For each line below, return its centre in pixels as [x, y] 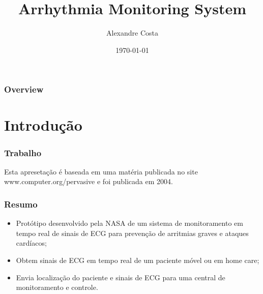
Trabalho [23, 152]
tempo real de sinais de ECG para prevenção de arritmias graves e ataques [132, 233]
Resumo [21, 204]
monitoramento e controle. [57, 287]
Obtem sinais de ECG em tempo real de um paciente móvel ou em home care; [138, 260]
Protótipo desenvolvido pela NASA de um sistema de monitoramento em [129, 223]
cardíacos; [31, 243]
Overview [24, 89]
